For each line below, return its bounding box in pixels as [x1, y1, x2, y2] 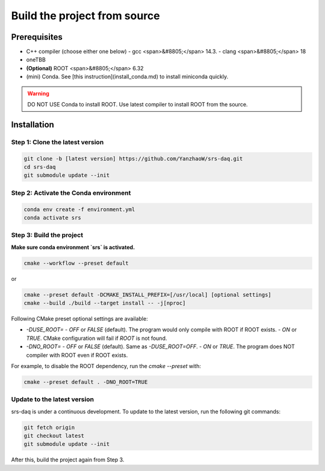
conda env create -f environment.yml [23, 206, 135, 213]
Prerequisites [11, 32, 63, 42]
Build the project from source [11, 9, 161, 22]
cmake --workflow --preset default [23, 259, 129, 266]
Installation [11, 119, 54, 129]
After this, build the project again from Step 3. [11, 456, 125, 463]
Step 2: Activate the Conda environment [11, 188, 131, 197]
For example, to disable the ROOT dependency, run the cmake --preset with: [11, 362, 201, 369]
